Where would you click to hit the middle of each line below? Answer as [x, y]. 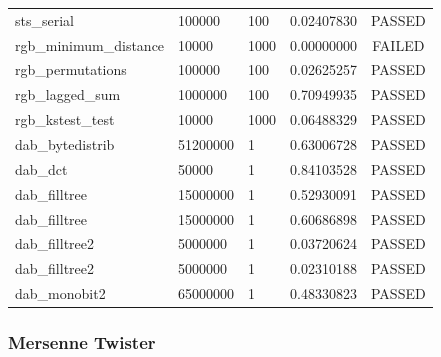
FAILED [398, 44]
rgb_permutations [71, 69]
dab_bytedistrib [65, 143]
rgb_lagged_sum [68, 94]
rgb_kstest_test [65, 119]
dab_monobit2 [60, 293]
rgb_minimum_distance [90, 44]
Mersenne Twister [82, 342]
